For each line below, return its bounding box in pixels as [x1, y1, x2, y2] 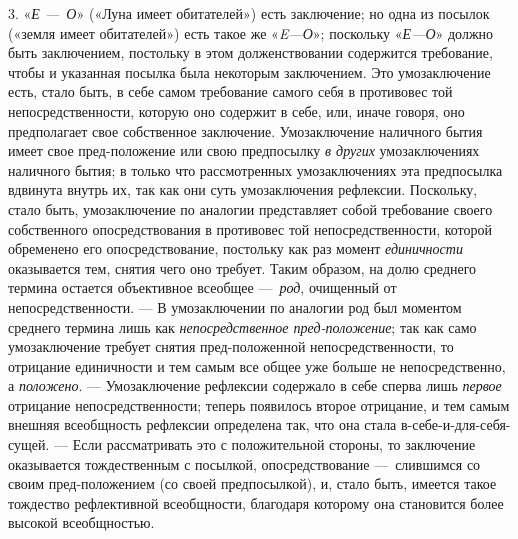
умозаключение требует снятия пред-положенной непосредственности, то [8, 336, 454, 357]
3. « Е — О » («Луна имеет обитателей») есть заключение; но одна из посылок [8, 3, 490, 23]
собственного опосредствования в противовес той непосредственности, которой [8, 218, 493, 239]
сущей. [8, 434, 50, 455]
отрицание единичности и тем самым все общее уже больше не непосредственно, [8, 355, 506, 376]
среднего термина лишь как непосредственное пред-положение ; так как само [8, 316, 477, 337]
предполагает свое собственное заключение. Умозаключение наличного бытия [8, 120, 483, 141]
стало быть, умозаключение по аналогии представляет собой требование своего [8, 198, 493, 219]
